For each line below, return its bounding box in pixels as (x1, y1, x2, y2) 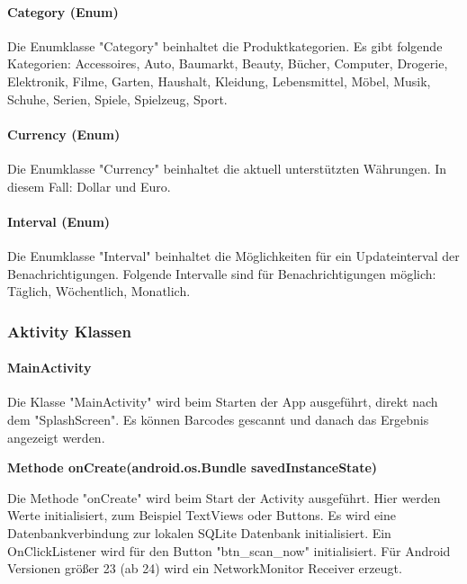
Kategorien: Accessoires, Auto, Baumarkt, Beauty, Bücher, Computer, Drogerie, (7, 54, 448, 73)
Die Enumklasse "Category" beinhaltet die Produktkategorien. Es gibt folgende (7, 36, 443, 55)
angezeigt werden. (7, 427, 105, 446)
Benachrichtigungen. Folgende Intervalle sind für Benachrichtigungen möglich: (7, 264, 436, 283)
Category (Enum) (7, 2, 119, 21)
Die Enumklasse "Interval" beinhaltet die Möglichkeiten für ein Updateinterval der (7, 246, 460, 265)
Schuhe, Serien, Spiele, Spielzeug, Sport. (7, 89, 228, 108)
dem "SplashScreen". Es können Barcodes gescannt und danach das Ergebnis (7, 409, 429, 428)
